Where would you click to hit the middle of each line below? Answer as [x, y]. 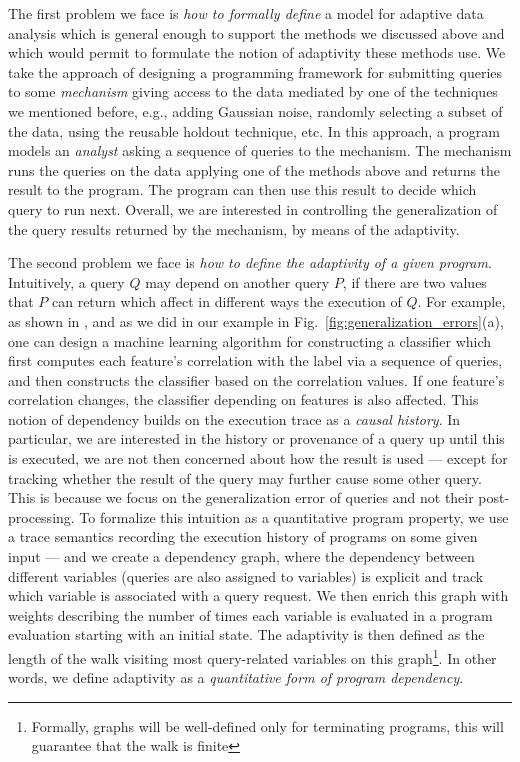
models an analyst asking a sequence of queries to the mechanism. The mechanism [260, 150]
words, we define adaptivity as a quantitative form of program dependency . [236, 677]
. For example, [461, 301]
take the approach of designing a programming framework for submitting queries [255, 71]
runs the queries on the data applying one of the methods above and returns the [254, 169]
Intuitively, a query [66, 281]
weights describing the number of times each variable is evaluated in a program [250, 614]
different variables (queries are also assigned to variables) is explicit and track [246, 575]
